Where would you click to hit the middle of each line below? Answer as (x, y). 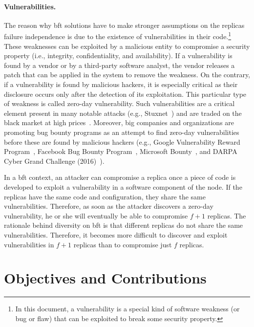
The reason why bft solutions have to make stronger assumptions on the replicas (124, 25)
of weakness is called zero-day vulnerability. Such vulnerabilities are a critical (119, 103)
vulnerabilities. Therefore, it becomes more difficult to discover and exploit (116, 234)
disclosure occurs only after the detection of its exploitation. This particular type (125, 94)
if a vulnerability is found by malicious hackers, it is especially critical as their (121, 84)
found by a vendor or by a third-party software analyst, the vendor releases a (119, 65)
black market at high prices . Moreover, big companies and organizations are (119, 122)
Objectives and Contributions (105, 278)
